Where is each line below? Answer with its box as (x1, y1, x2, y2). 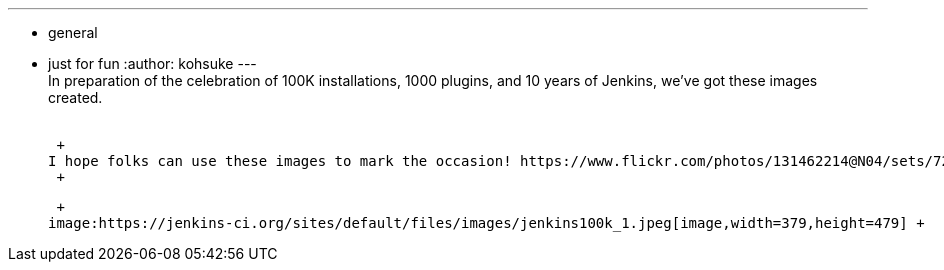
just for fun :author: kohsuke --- (48, 55, 257, 72)
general (48, 24, 98, 41)
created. (48, 89, 103, 106)
